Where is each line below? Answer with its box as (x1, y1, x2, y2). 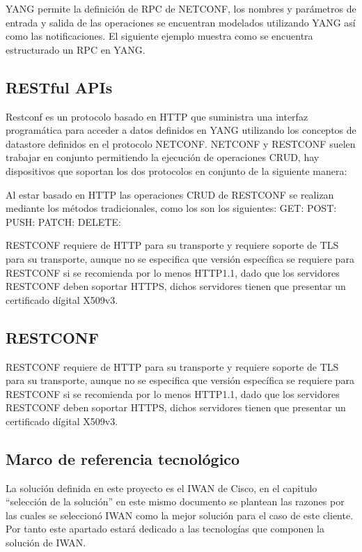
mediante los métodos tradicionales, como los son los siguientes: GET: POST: (6, 201, 337, 215)
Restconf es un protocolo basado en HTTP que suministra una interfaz (6, 109, 308, 123)
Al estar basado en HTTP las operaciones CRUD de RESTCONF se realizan (6, 187, 334, 201)
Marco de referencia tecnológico (6, 447, 240, 469)
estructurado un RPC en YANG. (6, 42, 145, 56)
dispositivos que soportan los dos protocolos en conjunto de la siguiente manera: (6, 163, 347, 178)
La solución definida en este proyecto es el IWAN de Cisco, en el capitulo (6, 480, 317, 495)
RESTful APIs (6, 76, 113, 98)
